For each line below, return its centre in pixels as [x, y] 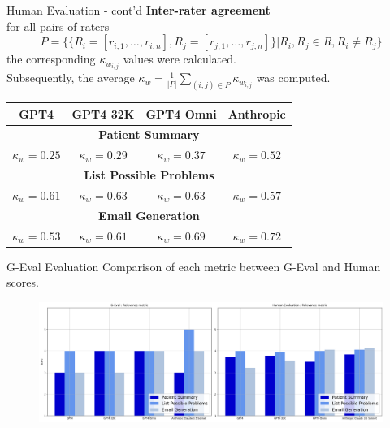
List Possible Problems [149, 175]
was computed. [293, 78]
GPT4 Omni [181, 113]
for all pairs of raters [58, 26]
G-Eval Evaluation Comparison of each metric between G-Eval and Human [194, 266]
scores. [23, 282]
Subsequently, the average [71, 78]
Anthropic [257, 113]
